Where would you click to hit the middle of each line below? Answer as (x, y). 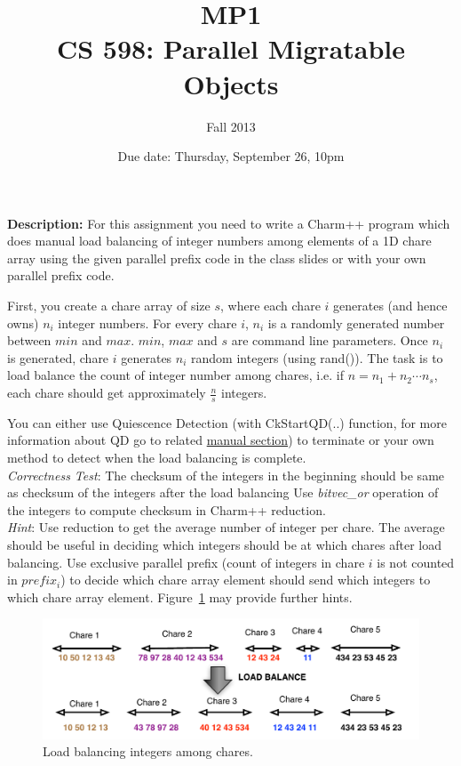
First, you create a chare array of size (109, 306)
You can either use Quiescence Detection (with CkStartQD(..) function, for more (227, 422)
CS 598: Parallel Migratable (231, 48)
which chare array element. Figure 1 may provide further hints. (180, 597)
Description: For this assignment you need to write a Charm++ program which (229, 223)
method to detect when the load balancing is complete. (157, 458)
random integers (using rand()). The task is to (317, 357)
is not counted (416, 562)
